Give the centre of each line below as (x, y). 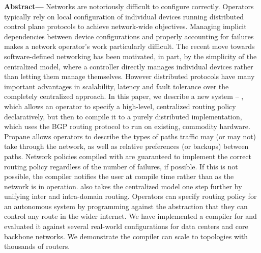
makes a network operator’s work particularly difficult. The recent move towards (129, 46)
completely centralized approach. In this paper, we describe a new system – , (124, 96)
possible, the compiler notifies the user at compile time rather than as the (119, 176)
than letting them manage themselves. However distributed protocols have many (129, 76)
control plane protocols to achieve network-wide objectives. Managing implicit (125, 26)
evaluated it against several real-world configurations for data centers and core (126, 226)
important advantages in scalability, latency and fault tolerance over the (117, 86)
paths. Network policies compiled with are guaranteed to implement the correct (128, 156)
